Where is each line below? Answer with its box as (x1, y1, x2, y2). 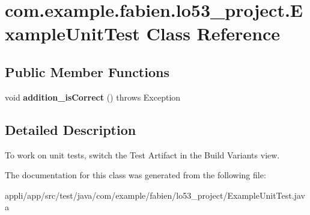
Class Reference (146, 21, 281, 46)
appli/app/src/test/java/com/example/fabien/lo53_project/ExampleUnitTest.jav (5, 189, 305, 201)
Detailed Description (5, 120, 136, 139)
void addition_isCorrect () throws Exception (5, 90, 181, 103)
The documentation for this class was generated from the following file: (5, 169, 266, 181)
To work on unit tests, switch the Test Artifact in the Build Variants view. (5, 148, 280, 161)
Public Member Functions (5, 62, 169, 81)
